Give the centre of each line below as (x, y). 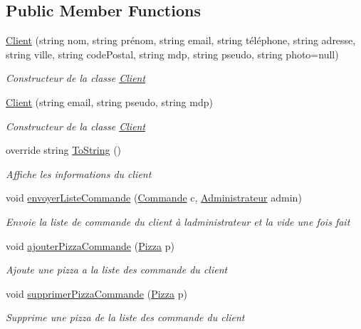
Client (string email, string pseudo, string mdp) (109, 101)
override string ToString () (64, 150)
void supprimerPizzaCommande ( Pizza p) (96, 293)
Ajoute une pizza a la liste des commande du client (117, 270)
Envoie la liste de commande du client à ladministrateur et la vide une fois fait (178, 221)
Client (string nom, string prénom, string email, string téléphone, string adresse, (181, 40)
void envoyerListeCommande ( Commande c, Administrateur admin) (154, 198)
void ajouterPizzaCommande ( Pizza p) (90, 245)
